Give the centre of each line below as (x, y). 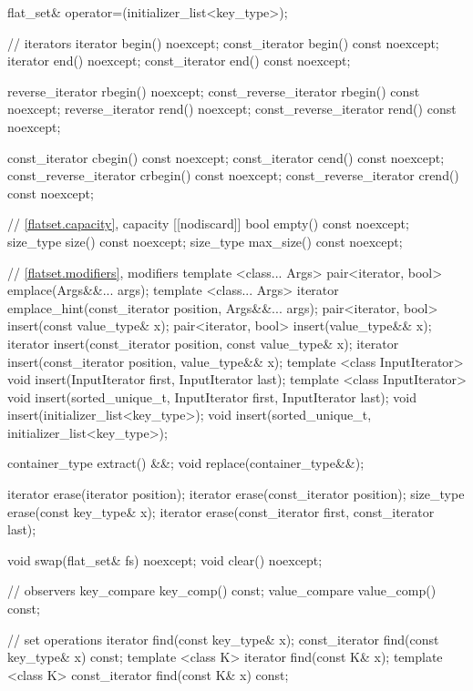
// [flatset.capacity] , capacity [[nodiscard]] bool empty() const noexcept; (208, 224)
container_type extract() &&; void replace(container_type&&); (186, 463)
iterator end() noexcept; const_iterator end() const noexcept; (179, 61)
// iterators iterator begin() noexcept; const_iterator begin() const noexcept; (223, 42)
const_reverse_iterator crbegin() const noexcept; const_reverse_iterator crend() (233, 175)
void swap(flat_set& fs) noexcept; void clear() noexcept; (165, 559)
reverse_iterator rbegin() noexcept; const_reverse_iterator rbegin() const (214, 91)
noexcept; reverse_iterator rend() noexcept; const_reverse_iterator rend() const (232, 109)
